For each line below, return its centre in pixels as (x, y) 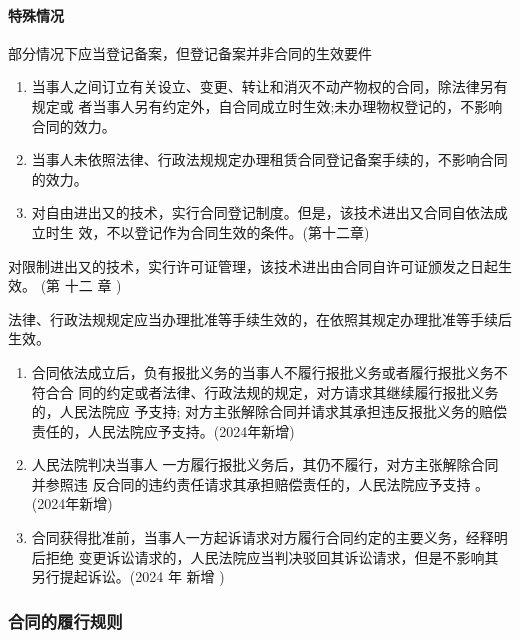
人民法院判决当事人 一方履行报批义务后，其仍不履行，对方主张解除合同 (265, 464)
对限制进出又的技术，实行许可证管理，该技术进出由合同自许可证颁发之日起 (253, 265)
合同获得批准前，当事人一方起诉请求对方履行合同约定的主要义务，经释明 (269, 537)
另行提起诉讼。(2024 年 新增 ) (128, 576)
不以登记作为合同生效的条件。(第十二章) (238, 231)
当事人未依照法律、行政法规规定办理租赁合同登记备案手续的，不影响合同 (269, 159)
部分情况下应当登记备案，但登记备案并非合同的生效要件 (190, 52)
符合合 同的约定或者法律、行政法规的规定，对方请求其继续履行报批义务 (265, 391)
